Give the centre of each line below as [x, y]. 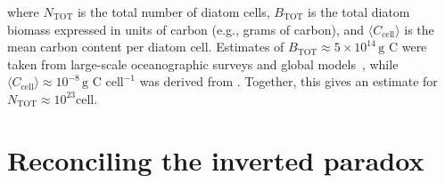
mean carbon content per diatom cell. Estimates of [146, 47]
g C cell [103, 83]
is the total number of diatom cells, [173, 12]
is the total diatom [359, 12]
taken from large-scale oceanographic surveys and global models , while [203, 64]
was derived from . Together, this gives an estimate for [288, 81]
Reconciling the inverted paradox [216, 159]
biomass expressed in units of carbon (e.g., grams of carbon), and [186, 29]
